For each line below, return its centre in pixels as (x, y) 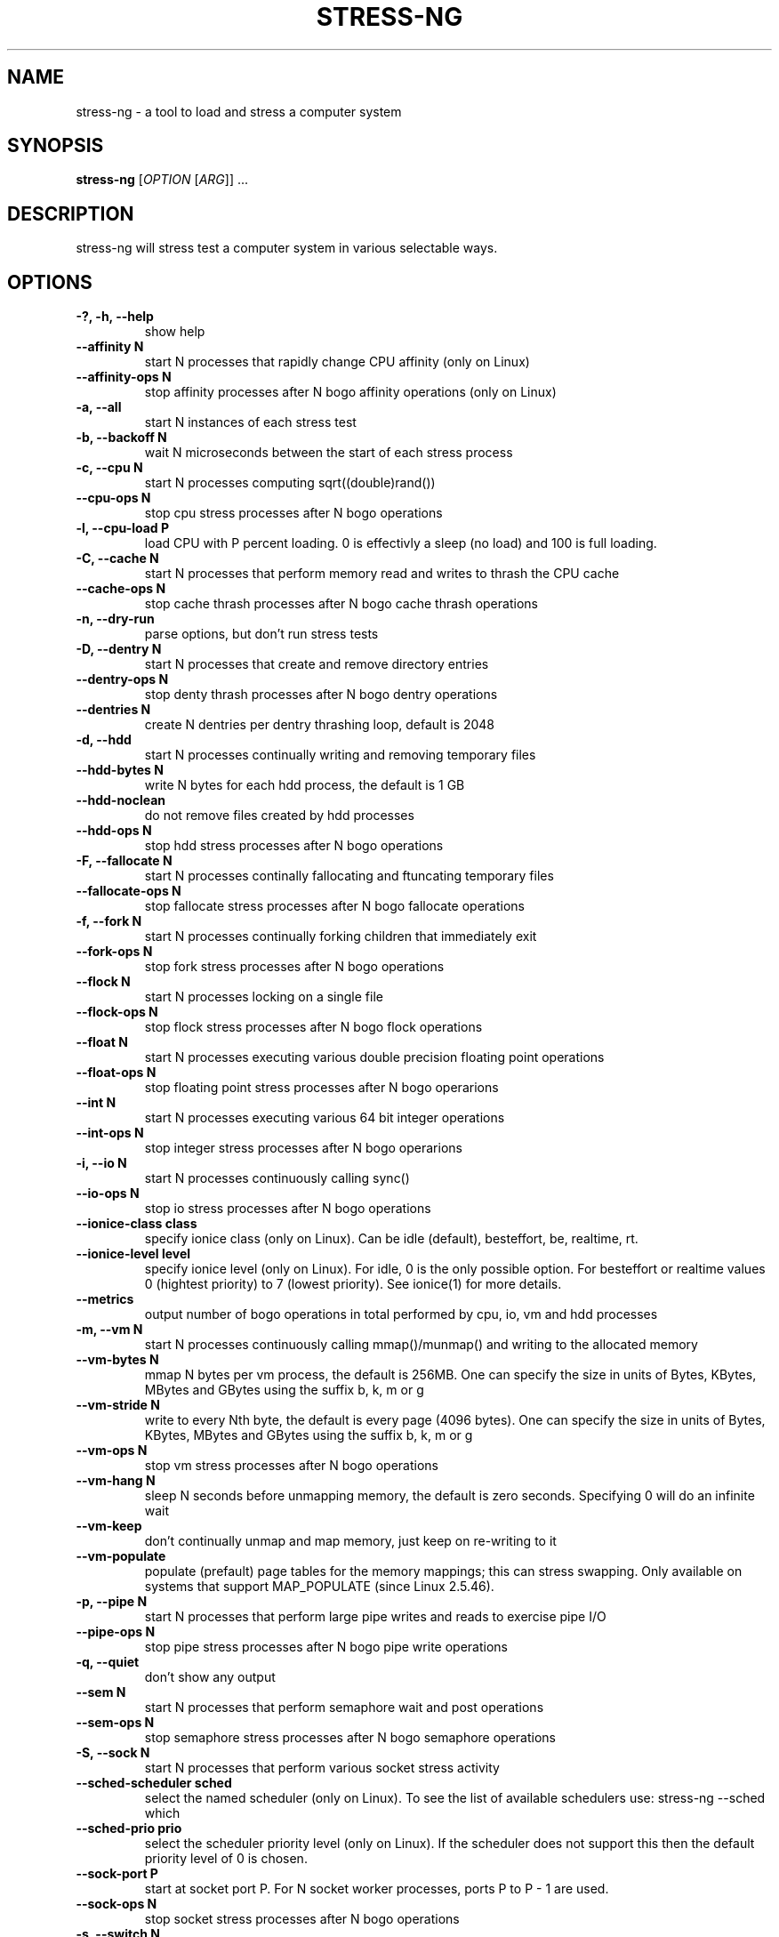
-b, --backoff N (121, 438)
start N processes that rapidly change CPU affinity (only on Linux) (337, 362)
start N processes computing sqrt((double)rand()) (290, 483)
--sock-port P (117, 1874)
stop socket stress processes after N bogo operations (302, 1919)
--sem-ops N (115, 1723)
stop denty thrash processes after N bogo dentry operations (321, 695)
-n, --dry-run (115, 619)
